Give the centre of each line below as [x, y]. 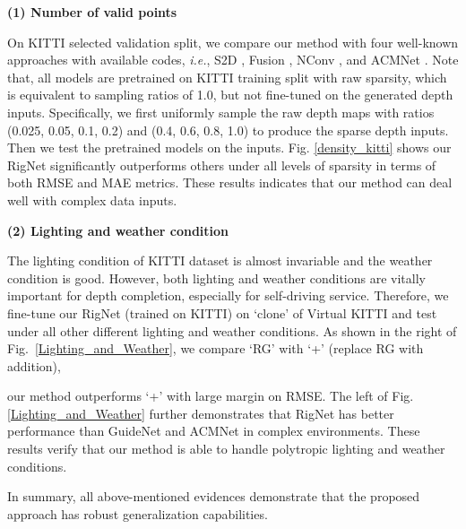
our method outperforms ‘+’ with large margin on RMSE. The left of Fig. [211, 396]
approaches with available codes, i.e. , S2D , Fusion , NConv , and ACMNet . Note [233, 60]
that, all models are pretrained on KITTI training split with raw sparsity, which [227, 77]
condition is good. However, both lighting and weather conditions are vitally [216, 278]
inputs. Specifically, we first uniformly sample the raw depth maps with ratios [221, 112]
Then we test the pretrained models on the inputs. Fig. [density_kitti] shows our [229, 147]
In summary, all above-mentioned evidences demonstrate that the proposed [214, 496]
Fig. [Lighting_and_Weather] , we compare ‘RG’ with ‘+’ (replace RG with [216, 348]
